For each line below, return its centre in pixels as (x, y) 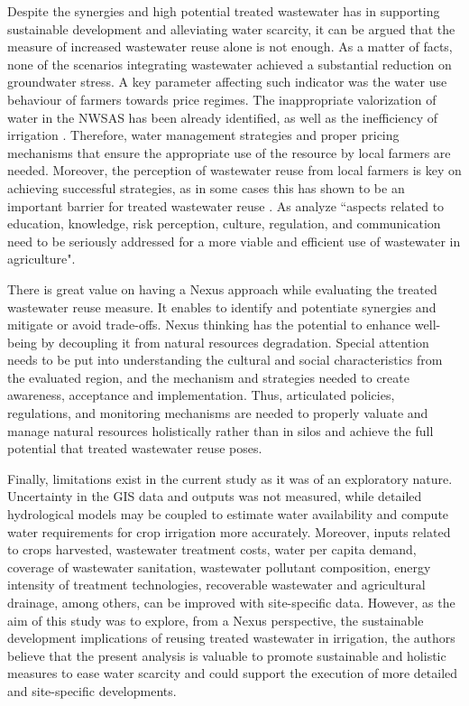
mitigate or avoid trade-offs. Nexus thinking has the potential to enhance (209, 325)
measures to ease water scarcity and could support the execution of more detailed (233, 673)
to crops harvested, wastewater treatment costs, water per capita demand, (212, 549)
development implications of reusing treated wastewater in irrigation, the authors (231, 638)
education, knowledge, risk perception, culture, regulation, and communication (224, 223)
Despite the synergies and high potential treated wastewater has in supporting (224, 11)
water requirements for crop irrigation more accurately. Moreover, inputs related (229, 531)
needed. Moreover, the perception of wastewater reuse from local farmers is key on (234, 170)
